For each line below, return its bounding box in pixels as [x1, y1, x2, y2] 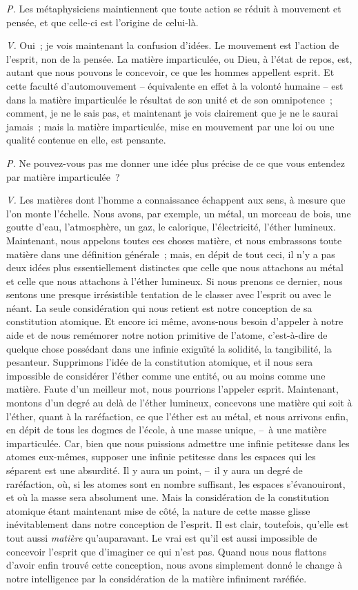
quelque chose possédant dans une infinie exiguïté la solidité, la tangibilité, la [6, 341, 332, 355]
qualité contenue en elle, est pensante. [6, 132, 166, 147]
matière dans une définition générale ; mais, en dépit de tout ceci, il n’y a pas [6, 246, 335, 261]
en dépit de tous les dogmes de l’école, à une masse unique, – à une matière [6, 422, 327, 437]
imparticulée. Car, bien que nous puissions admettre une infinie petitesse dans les [6, 435, 350, 450]
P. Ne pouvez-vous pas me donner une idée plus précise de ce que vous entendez [6, 155, 345, 170]
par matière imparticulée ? [6, 169, 120, 184]
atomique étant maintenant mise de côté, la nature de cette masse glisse [6, 503, 310, 518]
